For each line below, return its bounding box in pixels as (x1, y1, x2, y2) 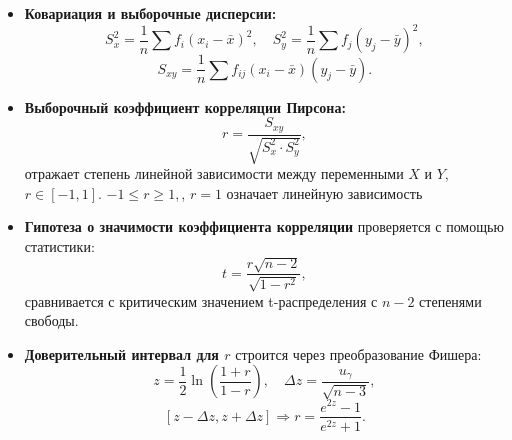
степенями (419, 290, 482, 311)
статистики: (24, 235, 95, 256)
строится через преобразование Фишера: (235, 343, 482, 364)
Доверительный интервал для (24, 343, 219, 364)
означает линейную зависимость (226, 182, 423, 203)
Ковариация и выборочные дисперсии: (24, 3, 277, 23)
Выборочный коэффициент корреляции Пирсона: (24, 96, 346, 117)
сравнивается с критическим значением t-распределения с (24, 290, 378, 311)
